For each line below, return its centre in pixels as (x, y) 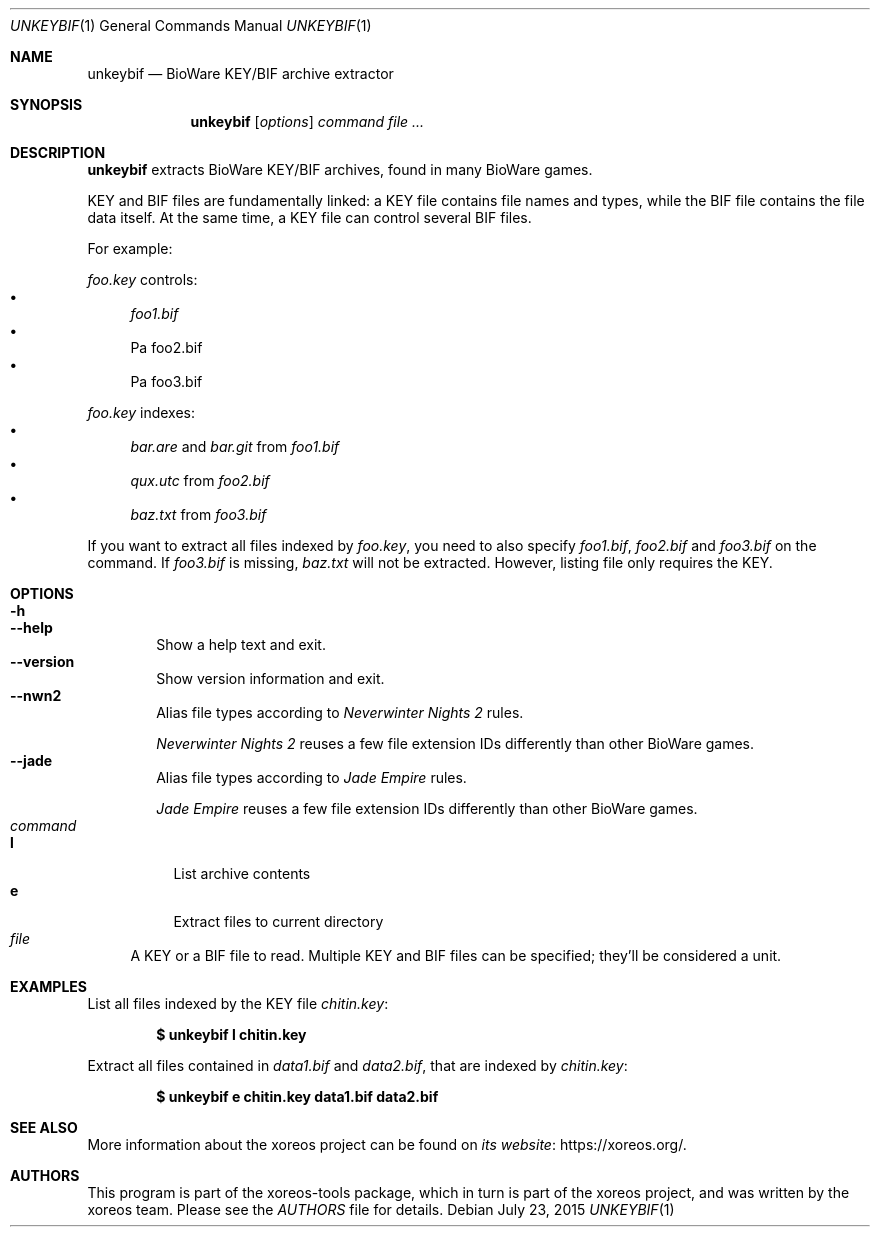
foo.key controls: (142, 279)
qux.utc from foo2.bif (200, 480)
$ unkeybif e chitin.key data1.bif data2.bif (297, 1096)
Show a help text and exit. (241, 644)
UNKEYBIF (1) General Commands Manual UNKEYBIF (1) (191, 25)
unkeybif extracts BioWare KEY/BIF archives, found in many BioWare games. (340, 169)
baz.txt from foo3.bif (198, 514)
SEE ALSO (44, 1127)
